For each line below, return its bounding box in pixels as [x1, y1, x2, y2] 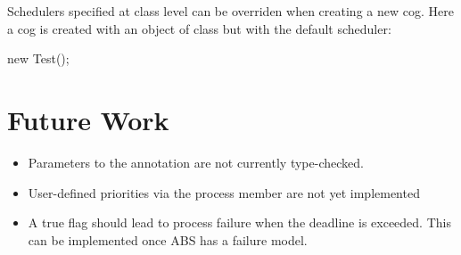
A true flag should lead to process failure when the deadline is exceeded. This [28, 213, 451, 232]
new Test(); [7, 49, 70, 68]
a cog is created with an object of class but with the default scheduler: [7, 19, 391, 37]
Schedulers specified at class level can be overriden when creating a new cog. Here [7, 2, 454, 20]
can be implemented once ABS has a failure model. [28, 230, 308, 249]
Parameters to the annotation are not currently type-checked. [28, 152, 364, 171]
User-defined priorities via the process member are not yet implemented [28, 183, 420, 202]
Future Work [7, 101, 169, 137]
